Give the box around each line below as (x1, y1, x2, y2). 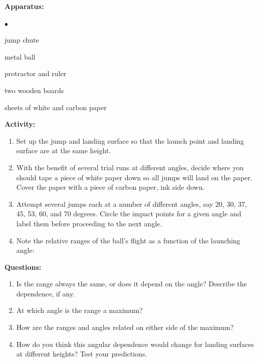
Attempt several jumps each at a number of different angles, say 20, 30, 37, (16, 198, 247, 209)
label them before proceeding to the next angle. (16, 218, 162, 228)
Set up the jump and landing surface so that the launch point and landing (16, 135, 244, 146)
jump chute (5, 35, 39, 45)
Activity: (5, 119, 36, 129)
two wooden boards (5, 85, 64, 95)
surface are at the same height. (16, 145, 111, 156)
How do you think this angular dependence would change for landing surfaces (16, 338, 254, 349)
